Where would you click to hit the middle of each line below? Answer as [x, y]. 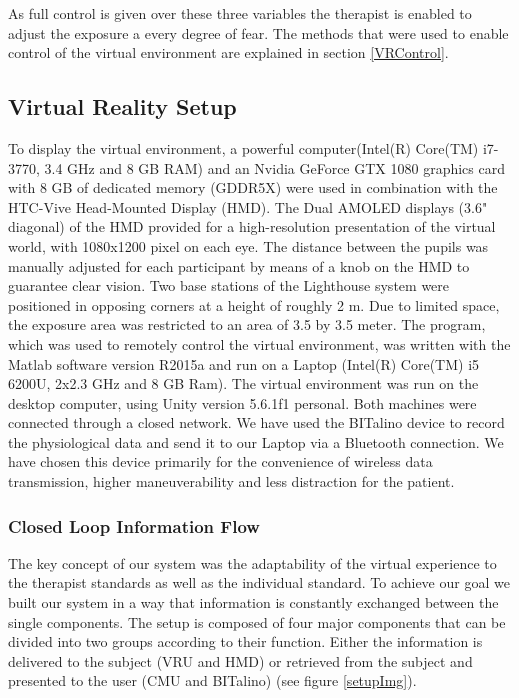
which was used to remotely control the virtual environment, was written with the [259, 343]
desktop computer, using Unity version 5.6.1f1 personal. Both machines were [242, 402]
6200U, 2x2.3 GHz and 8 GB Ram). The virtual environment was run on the [243, 383]
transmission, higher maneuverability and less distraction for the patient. [231, 481]
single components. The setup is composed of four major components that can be [257, 621]
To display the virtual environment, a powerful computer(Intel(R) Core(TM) [243, 147]
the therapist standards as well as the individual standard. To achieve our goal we [259, 582]
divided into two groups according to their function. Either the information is [245, 641]
